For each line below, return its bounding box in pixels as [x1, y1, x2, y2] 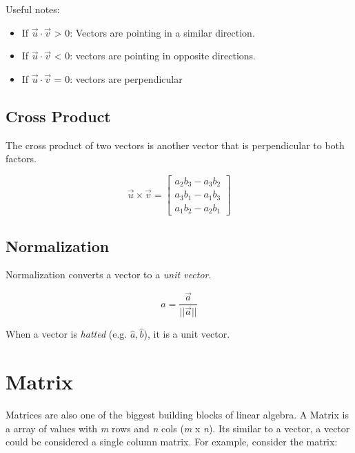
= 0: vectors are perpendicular [54, 71, 183, 86]
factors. [6, 151, 37, 166]
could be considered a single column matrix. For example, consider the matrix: [6, 434, 338, 449]
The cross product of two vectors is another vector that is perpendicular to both [6, 137, 345, 152]
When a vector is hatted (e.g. [6, 327, 128, 341]
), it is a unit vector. [143, 327, 230, 341]
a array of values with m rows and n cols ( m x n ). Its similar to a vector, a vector [6, 421, 350, 435]
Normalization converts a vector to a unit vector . [6, 267, 212, 282]
